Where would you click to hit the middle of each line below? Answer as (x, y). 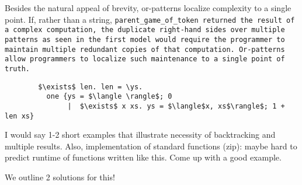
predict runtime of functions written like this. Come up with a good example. (143, 157)
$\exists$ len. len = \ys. (91, 87)
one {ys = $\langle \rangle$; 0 (109, 97)
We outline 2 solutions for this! (60, 177)
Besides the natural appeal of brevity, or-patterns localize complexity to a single (148, 8)
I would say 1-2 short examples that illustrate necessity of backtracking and (140, 135)
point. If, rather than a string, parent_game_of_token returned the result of (150, 19)
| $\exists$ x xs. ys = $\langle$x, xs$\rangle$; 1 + (176, 106)
